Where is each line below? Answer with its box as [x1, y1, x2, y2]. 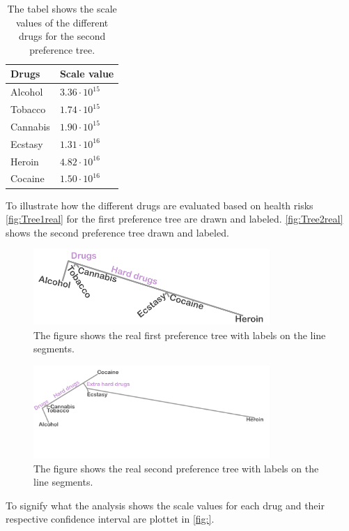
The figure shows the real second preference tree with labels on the [33, 461, 319, 475]
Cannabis [10, 119, 50, 133]
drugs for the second [18, 29, 106, 43]
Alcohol [10, 84, 43, 99]
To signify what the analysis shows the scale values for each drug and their [6, 498, 325, 512]
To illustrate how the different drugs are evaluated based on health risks [6, 197, 313, 212]
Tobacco [10, 102, 46, 117]
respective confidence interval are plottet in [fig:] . [6, 511, 215, 526]
